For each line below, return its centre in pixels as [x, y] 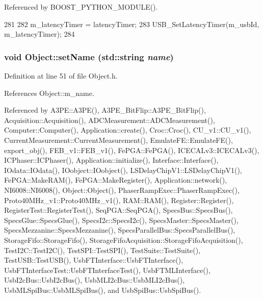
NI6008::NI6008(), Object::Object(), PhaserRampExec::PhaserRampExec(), [122, 190]
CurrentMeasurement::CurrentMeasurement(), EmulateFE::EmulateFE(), [119, 140]
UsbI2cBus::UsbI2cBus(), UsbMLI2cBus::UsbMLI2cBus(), [95, 280]
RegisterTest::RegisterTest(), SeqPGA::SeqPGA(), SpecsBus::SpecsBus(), [119, 210]
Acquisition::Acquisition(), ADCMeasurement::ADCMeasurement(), [110, 120]
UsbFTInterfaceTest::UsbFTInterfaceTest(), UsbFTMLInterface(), [107, 270]
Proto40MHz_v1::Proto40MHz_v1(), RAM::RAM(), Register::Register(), [119, 200]
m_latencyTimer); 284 [40, 34]
